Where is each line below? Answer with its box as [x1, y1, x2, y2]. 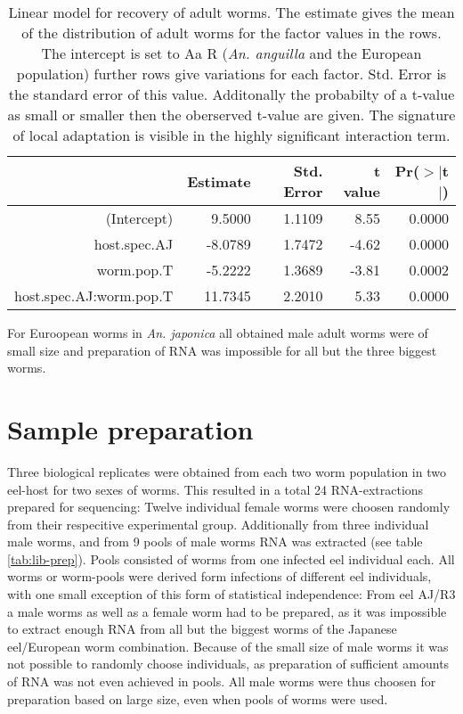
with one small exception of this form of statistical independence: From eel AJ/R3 [7, 585, 456, 603]
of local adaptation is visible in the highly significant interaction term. [12, 125, 451, 145]
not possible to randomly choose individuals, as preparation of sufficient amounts [7, 654, 450, 673]
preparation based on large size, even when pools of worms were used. [7, 689, 388, 708]
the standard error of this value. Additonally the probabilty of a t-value [8, 84, 455, 104]
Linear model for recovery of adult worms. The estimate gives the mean [8, 2, 455, 22]
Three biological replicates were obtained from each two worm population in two [7, 462, 446, 480]
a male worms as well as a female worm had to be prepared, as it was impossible [7, 602, 447, 620]
